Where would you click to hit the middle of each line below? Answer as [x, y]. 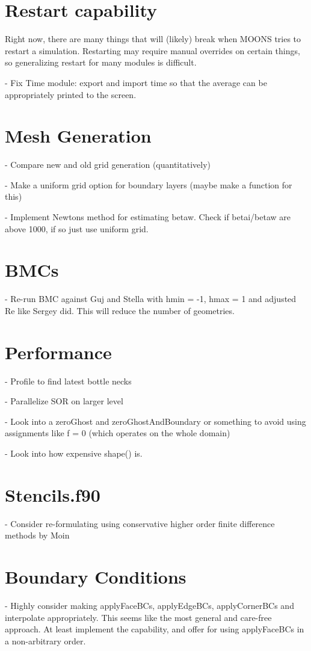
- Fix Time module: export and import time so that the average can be [136, 82]
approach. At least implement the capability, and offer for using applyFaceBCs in [155, 629]
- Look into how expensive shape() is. [74, 453]
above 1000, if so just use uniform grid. [77, 228]
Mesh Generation [78, 136]
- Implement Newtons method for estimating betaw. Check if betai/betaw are [148, 217]
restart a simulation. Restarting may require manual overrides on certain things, [152, 50]
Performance [58, 352]
